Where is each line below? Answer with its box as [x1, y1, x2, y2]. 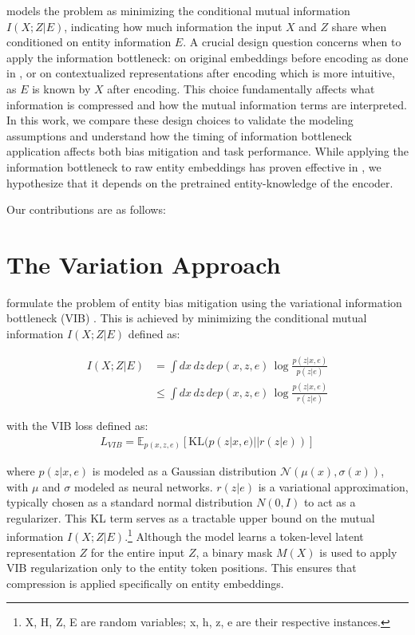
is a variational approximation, [258, 478, 409, 495]
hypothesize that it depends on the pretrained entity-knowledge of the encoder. [6, 174, 393, 191]
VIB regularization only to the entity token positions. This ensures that [6, 559, 357, 576]
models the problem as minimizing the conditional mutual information [6, 2, 350, 18]
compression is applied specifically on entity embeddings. [6, 574, 284, 591]
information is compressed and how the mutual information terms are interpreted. [6, 96, 407, 112]
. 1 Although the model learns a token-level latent [125, 526, 364, 545]
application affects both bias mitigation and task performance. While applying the [6, 143, 409, 160]
